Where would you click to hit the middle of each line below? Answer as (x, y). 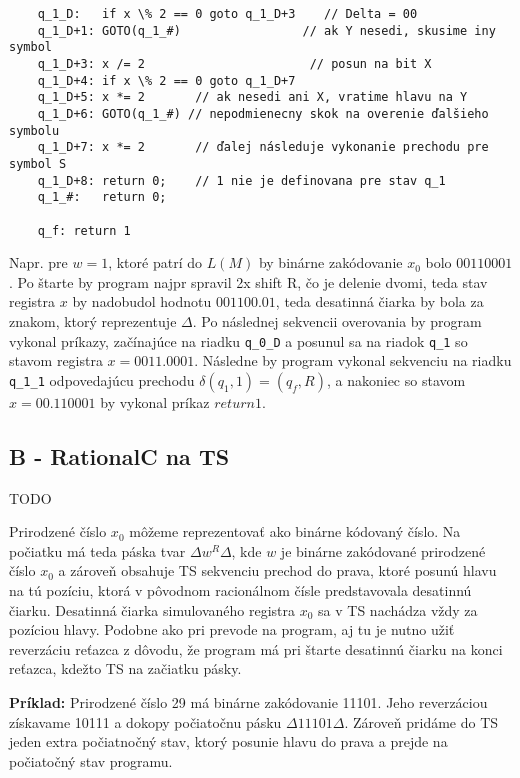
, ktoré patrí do (155, 262)
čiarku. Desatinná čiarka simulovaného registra (152, 609)
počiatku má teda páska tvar (97, 550)
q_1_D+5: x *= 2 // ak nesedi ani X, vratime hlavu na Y (252, 97)
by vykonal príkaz (155, 401)
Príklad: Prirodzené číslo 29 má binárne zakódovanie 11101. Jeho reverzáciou (248, 701)
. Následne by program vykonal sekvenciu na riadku (353, 360)
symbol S (38, 163)
